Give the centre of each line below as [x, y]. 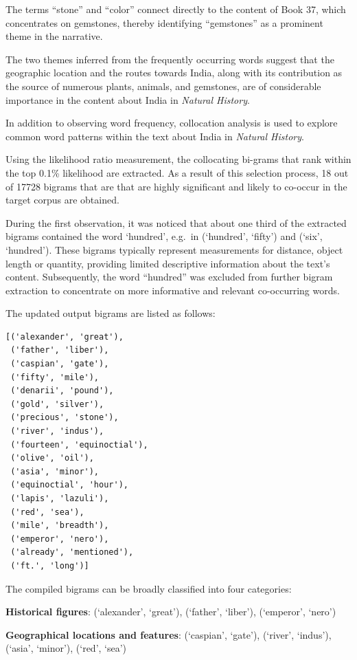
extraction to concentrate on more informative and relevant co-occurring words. [173, 290]
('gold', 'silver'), [57, 404]
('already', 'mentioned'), [72, 552]
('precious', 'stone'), [65, 418]
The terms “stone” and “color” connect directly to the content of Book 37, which [176, 9]
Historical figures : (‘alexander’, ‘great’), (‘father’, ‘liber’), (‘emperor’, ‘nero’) [171, 612]
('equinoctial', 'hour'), [69, 485]
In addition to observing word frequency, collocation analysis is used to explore [172, 123]
